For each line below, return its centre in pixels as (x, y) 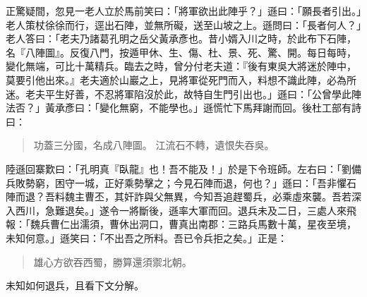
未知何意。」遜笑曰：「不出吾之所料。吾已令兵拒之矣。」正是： (146, 237)
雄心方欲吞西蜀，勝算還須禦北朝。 (113, 261)
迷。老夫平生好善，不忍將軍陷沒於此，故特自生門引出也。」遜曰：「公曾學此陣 (183, 93)
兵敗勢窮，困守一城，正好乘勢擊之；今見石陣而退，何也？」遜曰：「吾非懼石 (181, 182)
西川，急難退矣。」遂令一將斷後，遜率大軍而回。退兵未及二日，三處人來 (181, 210)
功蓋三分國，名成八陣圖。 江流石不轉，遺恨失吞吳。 (154, 145)
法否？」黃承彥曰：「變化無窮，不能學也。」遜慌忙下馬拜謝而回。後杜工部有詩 (183, 108)
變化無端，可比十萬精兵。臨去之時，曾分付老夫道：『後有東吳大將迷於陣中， (181, 66)
